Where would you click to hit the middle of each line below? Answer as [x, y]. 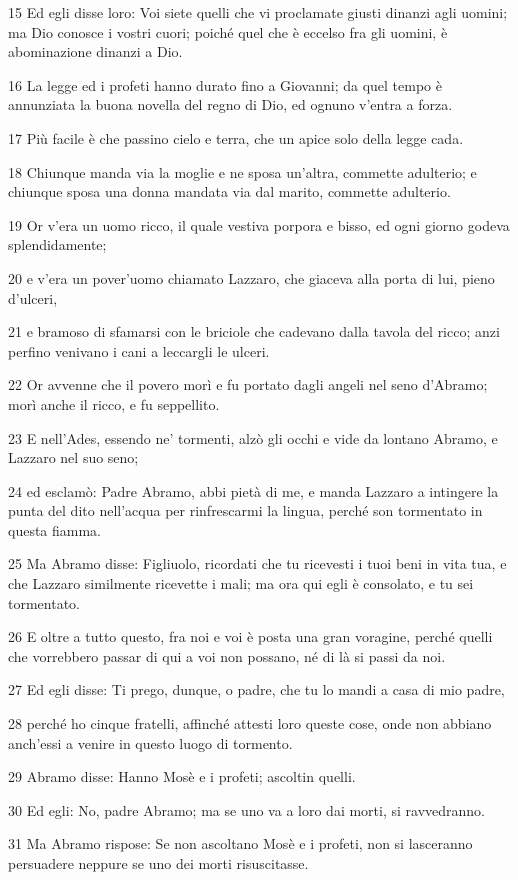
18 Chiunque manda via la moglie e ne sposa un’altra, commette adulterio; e [242, 171]
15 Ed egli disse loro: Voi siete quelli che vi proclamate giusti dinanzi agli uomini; [258, 12]
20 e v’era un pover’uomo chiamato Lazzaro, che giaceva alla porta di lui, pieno [251, 277]
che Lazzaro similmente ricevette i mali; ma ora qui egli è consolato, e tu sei [241, 583]
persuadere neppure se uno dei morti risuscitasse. [158, 863]
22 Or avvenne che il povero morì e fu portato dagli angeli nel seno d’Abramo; [248, 384]
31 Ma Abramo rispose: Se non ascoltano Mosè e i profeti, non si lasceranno [240, 843]
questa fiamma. [55, 529]
